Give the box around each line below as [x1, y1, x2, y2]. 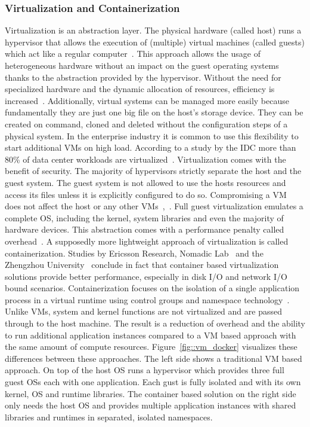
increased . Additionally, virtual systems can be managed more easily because [5, 94, 289, 106]
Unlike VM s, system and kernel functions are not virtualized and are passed [5, 305, 282, 318]
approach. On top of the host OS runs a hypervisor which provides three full [5, 364, 284, 376]
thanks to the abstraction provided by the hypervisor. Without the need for [5, 71, 281, 83]
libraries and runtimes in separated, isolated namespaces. [5, 410, 213, 423]
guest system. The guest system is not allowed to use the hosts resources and [5, 176, 286, 188]
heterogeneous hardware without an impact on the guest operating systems [5, 59, 279, 71]
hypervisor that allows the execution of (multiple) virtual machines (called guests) [5, 35, 305, 48]
